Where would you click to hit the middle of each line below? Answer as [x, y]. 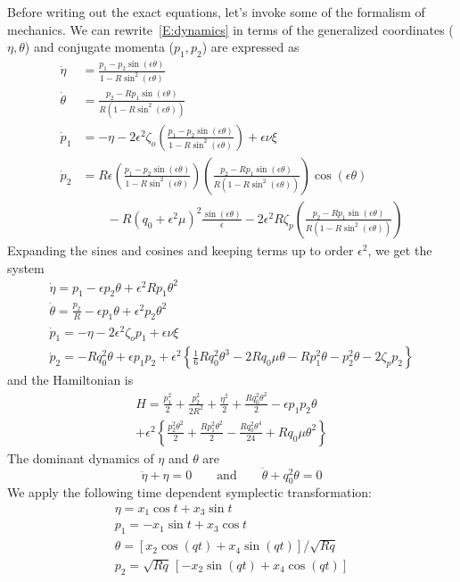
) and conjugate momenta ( [99, 47]
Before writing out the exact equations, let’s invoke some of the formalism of [216, 12]
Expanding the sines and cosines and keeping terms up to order [181, 249]
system [26, 267]
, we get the [400, 249]
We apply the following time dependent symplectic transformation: [189, 492]
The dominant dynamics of [81, 457]
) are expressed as [251, 47]
